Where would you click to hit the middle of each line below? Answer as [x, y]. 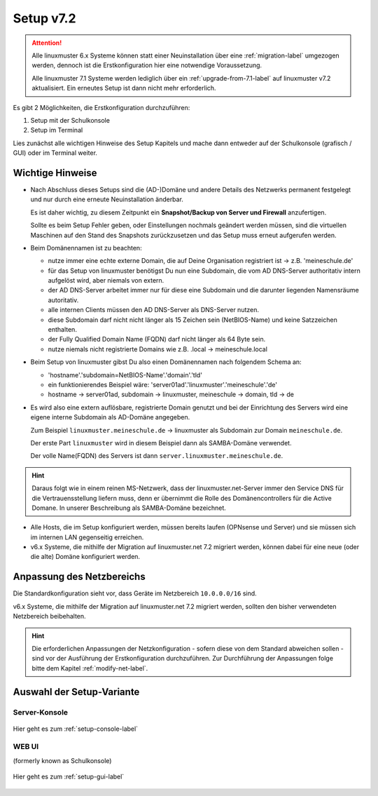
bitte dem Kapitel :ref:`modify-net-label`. [90, 668]
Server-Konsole [41, 712]
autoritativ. [63, 300]
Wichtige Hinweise [55, 173]
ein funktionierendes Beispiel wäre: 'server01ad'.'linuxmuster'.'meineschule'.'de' [163, 385]
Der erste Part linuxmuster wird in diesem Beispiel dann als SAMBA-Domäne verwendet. [161, 443]
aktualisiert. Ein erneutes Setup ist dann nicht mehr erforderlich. [124, 88]
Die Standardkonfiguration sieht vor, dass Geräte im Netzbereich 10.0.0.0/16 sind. [135, 593]
